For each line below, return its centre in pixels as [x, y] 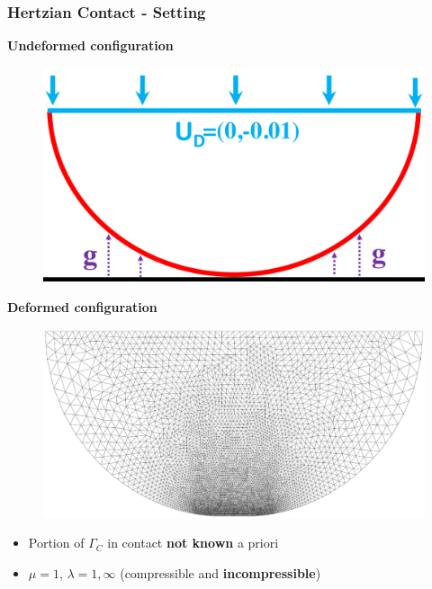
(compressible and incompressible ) [220, 573]
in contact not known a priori [193, 543]
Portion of [56, 543]
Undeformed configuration [90, 45]
